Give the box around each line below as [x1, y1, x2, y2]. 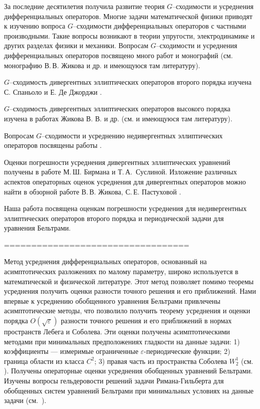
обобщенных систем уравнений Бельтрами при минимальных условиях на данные [4, 385, 254, 395]
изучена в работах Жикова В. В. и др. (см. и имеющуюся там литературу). [4, 113, 232, 123]
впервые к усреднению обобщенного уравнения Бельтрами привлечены [4, 295, 220, 306]
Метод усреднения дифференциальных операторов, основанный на [4, 256, 207, 267]
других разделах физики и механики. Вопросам [4, 40, 148, 51]
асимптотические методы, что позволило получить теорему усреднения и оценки [4, 305, 250, 316]
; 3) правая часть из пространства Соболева [94, 355, 227, 366]
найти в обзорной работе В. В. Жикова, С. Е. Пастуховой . [4, 186, 181, 196]
